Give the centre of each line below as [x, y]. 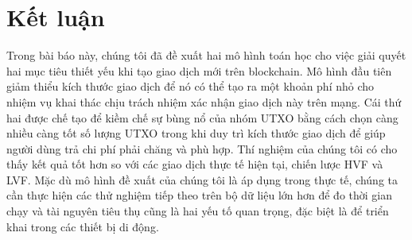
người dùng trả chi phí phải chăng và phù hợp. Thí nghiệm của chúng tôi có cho [202, 148]
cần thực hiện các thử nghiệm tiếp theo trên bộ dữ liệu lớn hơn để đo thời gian [200, 195]
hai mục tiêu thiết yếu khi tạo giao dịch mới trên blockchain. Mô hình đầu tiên [199, 70]
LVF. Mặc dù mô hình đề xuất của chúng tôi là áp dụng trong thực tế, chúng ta [202, 179]
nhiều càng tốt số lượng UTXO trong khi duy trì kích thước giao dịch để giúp [196, 133]
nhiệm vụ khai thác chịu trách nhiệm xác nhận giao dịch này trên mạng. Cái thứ [204, 101]
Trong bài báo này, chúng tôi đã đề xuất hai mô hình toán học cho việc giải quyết [206, 55]
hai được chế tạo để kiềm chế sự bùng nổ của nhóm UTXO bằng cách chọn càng [202, 117]
